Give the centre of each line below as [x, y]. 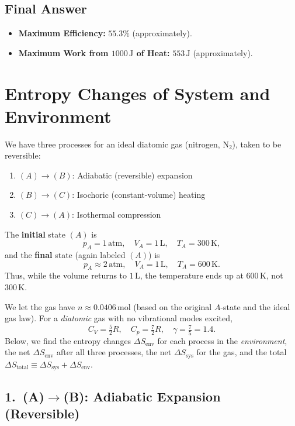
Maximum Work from [63, 52]
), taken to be [257, 144]
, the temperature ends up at [192, 275]
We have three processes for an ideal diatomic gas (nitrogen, [112, 144]
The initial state [35, 234]
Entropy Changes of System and [138, 93]
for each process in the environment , [222, 340]
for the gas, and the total [242, 352]
